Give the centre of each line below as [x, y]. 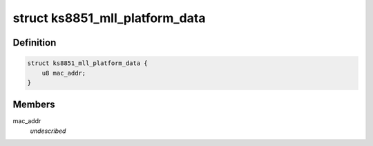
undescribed [48, 131]
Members [34, 105]
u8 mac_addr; [64, 73]
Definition [35, 43]
